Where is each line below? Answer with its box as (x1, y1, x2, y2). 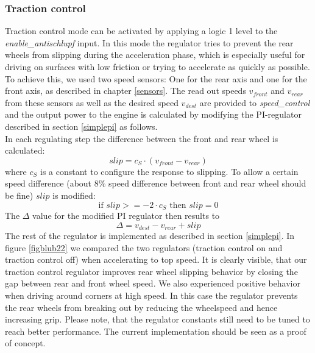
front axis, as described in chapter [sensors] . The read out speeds (5, 84, 246, 97)
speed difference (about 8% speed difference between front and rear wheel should (5, 177, 306, 190)
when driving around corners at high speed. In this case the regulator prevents (5, 289, 298, 301)
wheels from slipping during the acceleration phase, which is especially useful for (5, 48, 305, 61)
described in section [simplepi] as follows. (5, 119, 158, 132)
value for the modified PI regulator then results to (32, 209, 220, 221)
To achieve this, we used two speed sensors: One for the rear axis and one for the (5, 72, 307, 85)
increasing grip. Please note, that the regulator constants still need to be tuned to (5, 313, 310, 326)
